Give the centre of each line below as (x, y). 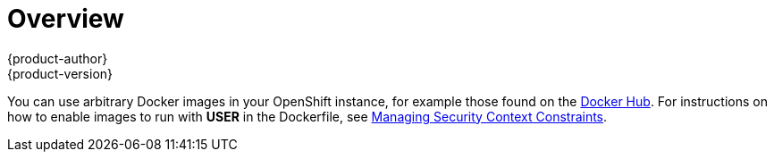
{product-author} (58, 58)
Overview (66, 19)
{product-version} (60, 73)
